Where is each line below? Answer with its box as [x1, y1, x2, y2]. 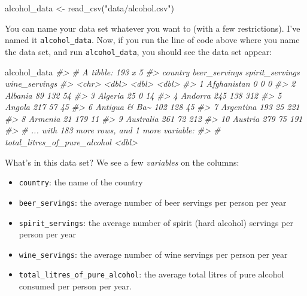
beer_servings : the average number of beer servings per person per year [19, 196, 287, 208]
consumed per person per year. [19, 280, 132, 292]
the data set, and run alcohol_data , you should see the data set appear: [5, 45, 272, 57]
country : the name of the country [19, 176, 143, 188]
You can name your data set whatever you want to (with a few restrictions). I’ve [5, 22, 300, 34]
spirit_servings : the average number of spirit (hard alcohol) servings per [19, 216, 294, 228]
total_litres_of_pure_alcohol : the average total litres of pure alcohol [19, 268, 284, 280]
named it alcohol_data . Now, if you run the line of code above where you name [5, 33, 300, 46]
